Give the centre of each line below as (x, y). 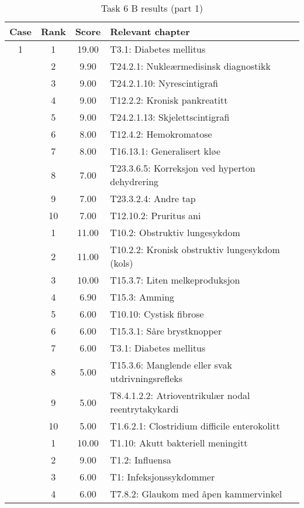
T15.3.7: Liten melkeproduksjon (175, 280)
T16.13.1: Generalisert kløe (165, 151)
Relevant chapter (150, 31)
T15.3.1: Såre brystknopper (166, 331)
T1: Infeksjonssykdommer (163, 477)
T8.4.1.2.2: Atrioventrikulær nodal (180, 395)
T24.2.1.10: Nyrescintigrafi (164, 83)
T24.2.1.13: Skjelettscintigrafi (170, 117)
